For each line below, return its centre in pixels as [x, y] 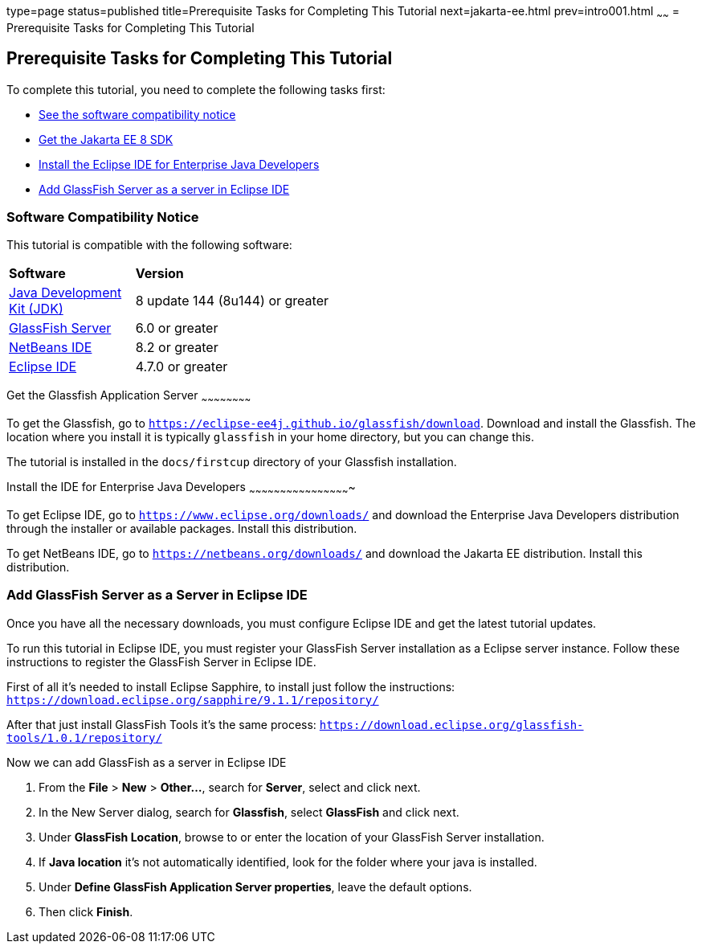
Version [159, 274]
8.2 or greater [177, 348]
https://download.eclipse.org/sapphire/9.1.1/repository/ [193, 700]
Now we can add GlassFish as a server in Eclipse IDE [147, 762]
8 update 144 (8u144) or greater [232, 301]
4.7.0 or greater [182, 367]
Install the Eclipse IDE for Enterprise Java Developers [179, 164]
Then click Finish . [86, 911]
